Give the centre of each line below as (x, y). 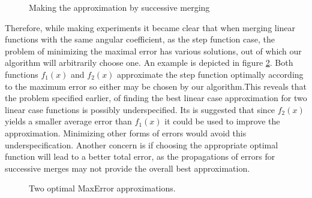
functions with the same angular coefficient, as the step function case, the (140, 39)
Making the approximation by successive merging (119, 7)
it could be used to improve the (222, 121)
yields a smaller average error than (68, 121)
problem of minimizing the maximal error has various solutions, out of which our (153, 51)
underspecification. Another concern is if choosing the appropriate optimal (142, 144)
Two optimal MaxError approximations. (102, 188)
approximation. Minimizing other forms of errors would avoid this (126, 132)
